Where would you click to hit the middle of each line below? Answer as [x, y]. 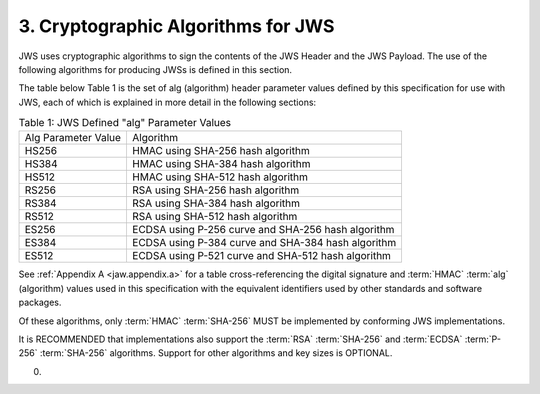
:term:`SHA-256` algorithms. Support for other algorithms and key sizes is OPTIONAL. [216, 353]
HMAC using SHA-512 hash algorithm [220, 177]
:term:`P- [483, 339]
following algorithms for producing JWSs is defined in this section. [155, 69]
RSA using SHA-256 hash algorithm [215, 190]
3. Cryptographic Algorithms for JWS [176, 26]
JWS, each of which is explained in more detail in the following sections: [167, 102]
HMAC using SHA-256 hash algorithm [220, 151]
